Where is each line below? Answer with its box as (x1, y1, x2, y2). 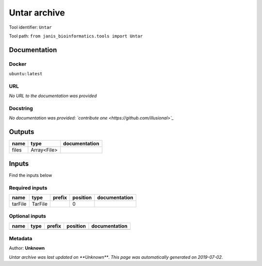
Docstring (9, 105, 33, 112)
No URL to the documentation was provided (9, 93, 97, 99)
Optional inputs (9, 213, 46, 219)
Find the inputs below (9, 172, 52, 178)
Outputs (9, 128, 34, 136)
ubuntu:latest (9, 71, 43, 77)
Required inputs (9, 184, 48, 191)
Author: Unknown (9, 245, 45, 251)
